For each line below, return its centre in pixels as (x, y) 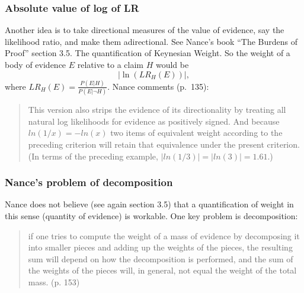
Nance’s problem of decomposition (89, 182)
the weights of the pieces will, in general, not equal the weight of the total (162, 270)
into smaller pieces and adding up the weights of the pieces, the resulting (160, 247)
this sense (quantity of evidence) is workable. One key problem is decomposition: (151, 216)
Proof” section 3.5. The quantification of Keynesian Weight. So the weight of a (148, 53)
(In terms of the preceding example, (93, 156)
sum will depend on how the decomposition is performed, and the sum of (161, 258)
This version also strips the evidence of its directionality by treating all (157, 110)
